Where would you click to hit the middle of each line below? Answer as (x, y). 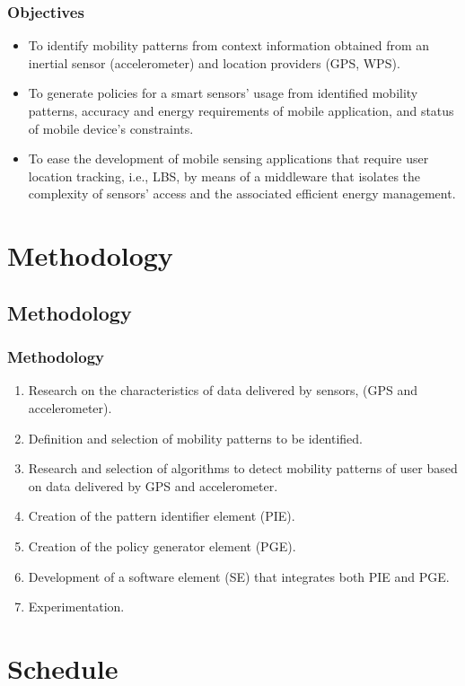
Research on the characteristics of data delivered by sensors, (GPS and (223, 390)
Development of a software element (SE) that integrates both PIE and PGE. (239, 576)
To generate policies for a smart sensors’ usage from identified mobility (223, 93)
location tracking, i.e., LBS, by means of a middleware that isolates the (224, 176)
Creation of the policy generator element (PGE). (162, 545)
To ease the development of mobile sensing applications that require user (228, 158)
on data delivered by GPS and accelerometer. (153, 485)
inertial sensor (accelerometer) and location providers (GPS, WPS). (214, 62)
